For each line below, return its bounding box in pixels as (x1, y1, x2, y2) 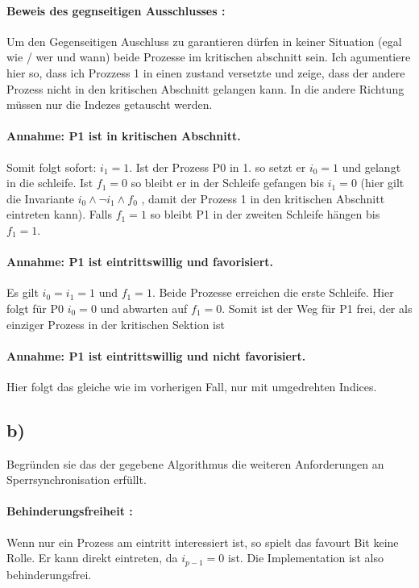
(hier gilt (360, 174, 404, 191)
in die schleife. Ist (6, 174, 93, 191)
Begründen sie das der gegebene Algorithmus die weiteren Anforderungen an (6, 455, 384, 472)
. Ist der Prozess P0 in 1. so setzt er (129, 158, 306, 175)
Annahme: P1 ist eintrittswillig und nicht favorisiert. (6, 347, 306, 364)
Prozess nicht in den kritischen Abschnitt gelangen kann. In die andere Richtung (6, 80, 404, 97)
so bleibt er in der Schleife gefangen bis (131, 174, 325, 191)
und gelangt (342, 158, 401, 175)
